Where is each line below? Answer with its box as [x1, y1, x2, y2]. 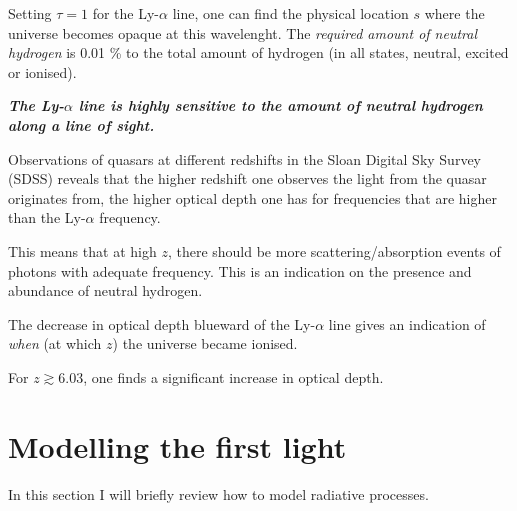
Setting [8, 3, 52, 23]
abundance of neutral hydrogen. [8, 280, 203, 301]
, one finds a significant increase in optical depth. [83, 366, 384, 387]
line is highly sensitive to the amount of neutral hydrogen [78, 95, 483, 116]
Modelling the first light [8, 425, 347, 466]
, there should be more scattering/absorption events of [167, 240, 501, 261]
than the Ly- [8, 207, 86, 228]
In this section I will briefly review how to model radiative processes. [8, 483, 429, 504]
